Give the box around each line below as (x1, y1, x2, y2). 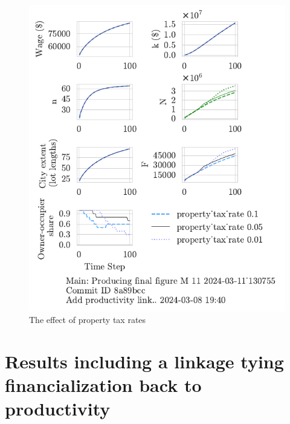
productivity (5, 396, 111, 421)
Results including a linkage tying (5, 348, 284, 373)
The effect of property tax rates (29, 313, 146, 326)
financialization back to (5, 373, 202, 397)
